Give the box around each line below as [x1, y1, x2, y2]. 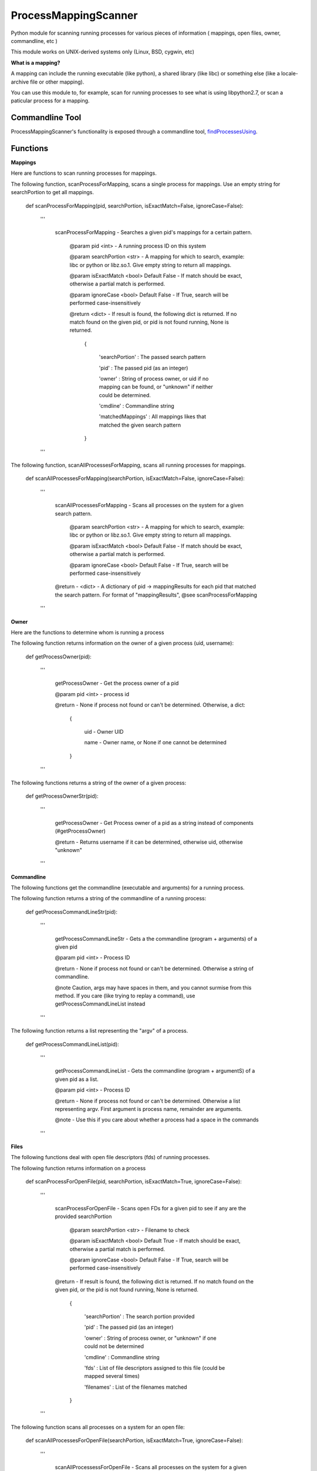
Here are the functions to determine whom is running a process [11, 628, 164, 635]
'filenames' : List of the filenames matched [84, 1383, 187, 1390]
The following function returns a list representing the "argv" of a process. [11, 1027, 188, 1034]
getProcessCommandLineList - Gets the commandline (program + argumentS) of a [55, 1067, 255, 1074]
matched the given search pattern [99, 421, 181, 428]
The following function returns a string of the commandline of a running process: [11, 895, 207, 902]
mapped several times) [84, 1373, 140, 1380]
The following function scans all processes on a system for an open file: [11, 1423, 185, 1430]
